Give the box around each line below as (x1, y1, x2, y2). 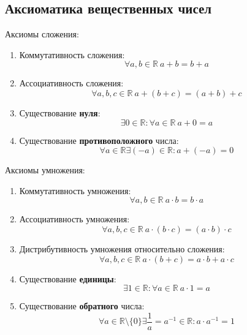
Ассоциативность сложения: (19, 77, 124, 89)
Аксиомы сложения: (5, 28, 79, 40)
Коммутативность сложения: (19, 48, 125, 61)
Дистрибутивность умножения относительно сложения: (19, 242, 225, 255)
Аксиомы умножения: (5, 164, 85, 176)
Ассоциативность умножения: (19, 213, 130, 225)
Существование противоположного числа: (19, 134, 179, 146)
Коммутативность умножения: (19, 184, 131, 197)
